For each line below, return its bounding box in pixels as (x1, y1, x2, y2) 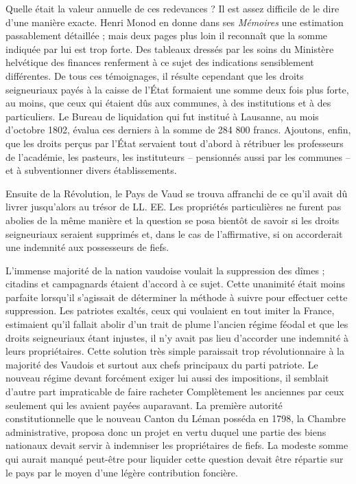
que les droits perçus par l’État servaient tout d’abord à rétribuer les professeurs (5, 135, 344, 150)
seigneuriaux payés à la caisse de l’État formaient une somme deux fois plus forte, (5, 82, 349, 96)
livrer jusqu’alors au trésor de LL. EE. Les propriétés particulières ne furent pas (5, 199, 342, 214)
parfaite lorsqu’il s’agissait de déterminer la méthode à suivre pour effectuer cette (5, 289, 348, 304)
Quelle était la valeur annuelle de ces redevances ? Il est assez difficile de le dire (5, 1, 340, 15)
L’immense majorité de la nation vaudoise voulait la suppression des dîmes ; (5, 263, 325, 277)
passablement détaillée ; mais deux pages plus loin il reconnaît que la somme (5, 28, 328, 43)
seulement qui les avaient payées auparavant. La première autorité (5, 397, 283, 412)
